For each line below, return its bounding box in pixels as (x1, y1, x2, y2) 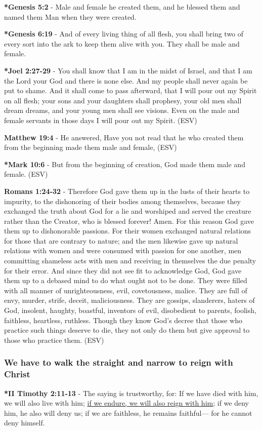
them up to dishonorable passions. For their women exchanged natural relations (4, 225, 251, 236)
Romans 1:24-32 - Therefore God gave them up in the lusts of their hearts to (4, 185, 250, 196)
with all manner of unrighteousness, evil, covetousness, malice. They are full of (4, 285, 247, 295)
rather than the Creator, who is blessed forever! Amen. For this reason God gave (4, 215, 254, 226)
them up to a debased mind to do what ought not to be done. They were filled (4, 275, 247, 286)
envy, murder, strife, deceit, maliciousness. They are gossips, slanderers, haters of (4, 295, 255, 305)
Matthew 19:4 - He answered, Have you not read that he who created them (4, 132, 244, 142)
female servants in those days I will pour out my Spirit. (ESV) (4, 114, 197, 125)
